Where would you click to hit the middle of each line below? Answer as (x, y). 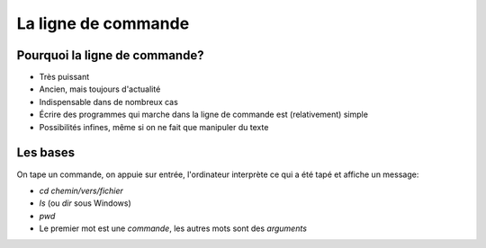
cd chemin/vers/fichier (81, 190)
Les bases (46, 153)
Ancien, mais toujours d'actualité (100, 89)
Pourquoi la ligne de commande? (110, 55)
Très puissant (64, 77)
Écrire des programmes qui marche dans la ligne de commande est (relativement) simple (204, 115)
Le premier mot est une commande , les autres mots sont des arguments (173, 228)
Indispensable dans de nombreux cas (109, 102)
